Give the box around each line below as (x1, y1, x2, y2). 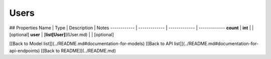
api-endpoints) (9, 48, 40, 54)
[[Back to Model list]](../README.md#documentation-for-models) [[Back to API (9, 41, 173, 47)
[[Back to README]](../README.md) (41, 48, 116, 54)
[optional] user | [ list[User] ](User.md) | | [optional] (9, 31, 114, 37)
